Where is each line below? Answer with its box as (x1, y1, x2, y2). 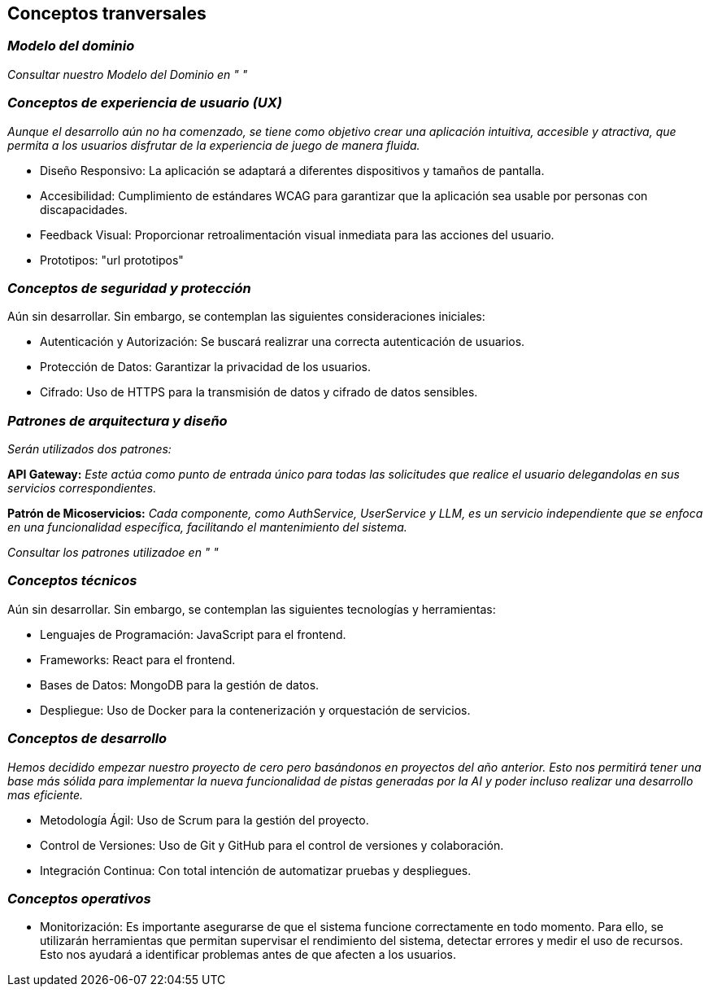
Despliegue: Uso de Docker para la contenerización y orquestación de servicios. (40, 702, 471, 717)
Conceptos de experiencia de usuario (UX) (7, 94, 282, 112)
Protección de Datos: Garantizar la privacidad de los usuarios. (40, 360, 372, 374)
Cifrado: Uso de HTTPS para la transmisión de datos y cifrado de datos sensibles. (40, 385, 478, 400)
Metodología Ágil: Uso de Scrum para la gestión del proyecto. (40, 812, 369, 827)
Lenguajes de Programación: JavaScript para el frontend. (40, 627, 346, 641)
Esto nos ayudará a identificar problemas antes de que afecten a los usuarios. (40, 947, 457, 962)
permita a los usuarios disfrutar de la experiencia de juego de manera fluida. (7, 138, 420, 152)
